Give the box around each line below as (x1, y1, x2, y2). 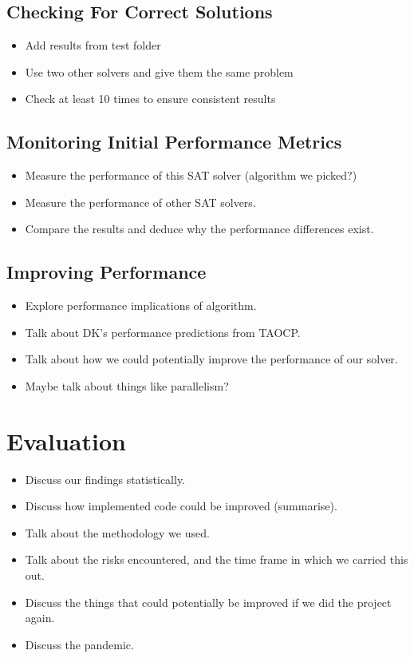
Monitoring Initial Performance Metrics (6, 129, 342, 154)
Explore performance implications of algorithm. (25, 297, 257, 314)
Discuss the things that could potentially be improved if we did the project (25, 593, 392, 610)
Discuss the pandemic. (25, 636, 134, 652)
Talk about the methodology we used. (25, 524, 210, 541)
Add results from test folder (25, 37, 161, 54)
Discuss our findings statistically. (25, 470, 186, 487)
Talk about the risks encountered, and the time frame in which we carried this (25, 551, 408, 568)
